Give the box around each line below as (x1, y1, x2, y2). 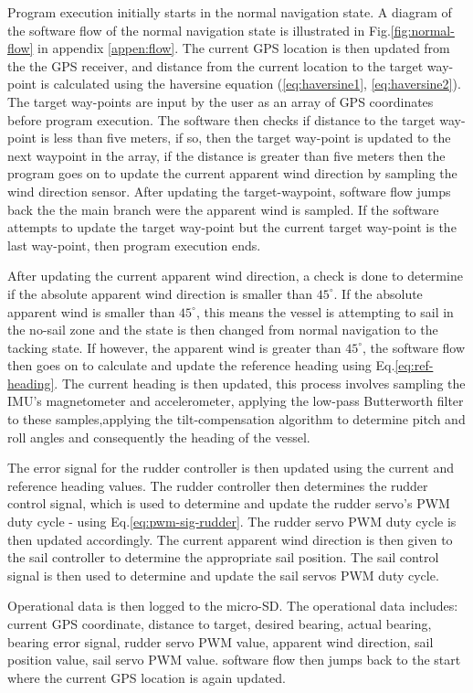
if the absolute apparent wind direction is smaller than (7, 283, 313, 303)
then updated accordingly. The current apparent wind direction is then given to (7, 529, 453, 549)
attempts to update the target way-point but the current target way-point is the (7, 218, 457, 237)
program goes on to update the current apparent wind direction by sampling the (7, 164, 457, 183)
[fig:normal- (390, 20, 455, 39)
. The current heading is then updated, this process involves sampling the (54, 373, 466, 392)
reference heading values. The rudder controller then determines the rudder (7, 475, 428, 495)
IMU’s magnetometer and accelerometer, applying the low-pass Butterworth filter (7, 391, 464, 410)
